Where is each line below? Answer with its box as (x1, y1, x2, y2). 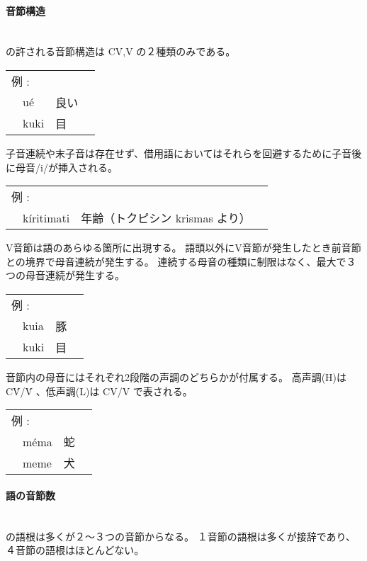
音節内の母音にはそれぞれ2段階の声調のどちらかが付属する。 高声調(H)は (6, 369, 347, 384)
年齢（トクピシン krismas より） (81, 210, 251, 227)
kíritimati (23, 209, 70, 226)
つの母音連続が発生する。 (6, 268, 125, 283)
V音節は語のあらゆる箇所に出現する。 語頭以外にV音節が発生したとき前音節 (6, 240, 361, 255)
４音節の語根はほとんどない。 (6, 543, 145, 557)
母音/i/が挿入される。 (15, 159, 118, 174)
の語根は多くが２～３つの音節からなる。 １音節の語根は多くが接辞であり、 (6, 528, 356, 543)
